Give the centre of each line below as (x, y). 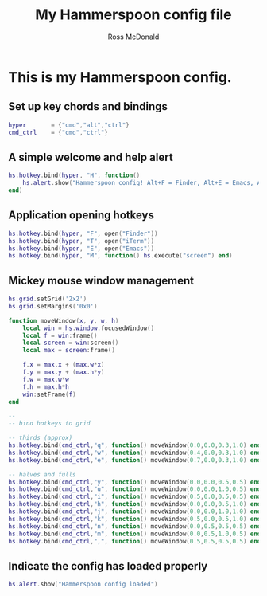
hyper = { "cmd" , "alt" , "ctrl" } (69, 125)
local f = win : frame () (60, 335)
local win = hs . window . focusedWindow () (89, 328)
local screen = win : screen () (71, 343)
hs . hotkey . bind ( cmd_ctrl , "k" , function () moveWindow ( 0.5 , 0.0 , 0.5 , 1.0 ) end (135, 519)
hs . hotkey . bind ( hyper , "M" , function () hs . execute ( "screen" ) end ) (120, 256)
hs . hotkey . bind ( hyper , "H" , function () (74, 176)
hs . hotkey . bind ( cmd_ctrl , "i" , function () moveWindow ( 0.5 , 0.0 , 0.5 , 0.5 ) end (135, 497)
